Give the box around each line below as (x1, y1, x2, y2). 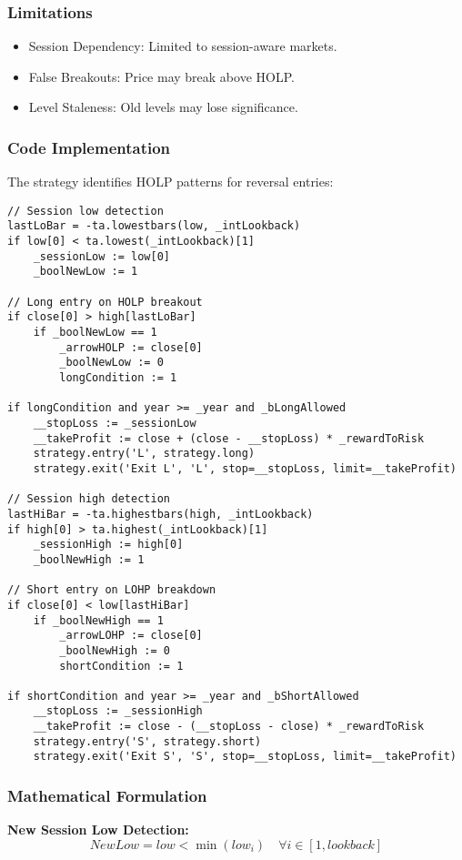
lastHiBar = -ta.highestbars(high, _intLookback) (7, 507, 314, 521)
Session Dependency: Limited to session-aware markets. (28, 36, 337, 56)
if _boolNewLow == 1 (33, 326, 157, 339)
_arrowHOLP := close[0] (59, 340, 203, 354)
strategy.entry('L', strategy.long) (33, 447, 256, 460)
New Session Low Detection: (7, 820, 189, 839)
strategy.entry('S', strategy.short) (33, 734, 262, 748)
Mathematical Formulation (7, 784, 207, 807)
